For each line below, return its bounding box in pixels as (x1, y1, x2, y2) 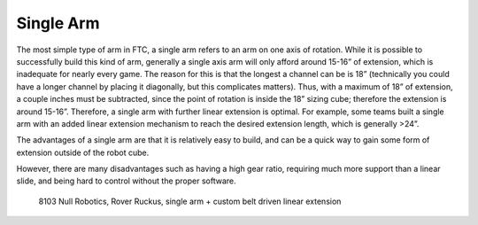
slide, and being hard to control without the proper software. (16, 175, 236, 186)
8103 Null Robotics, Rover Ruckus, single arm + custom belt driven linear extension (38, 196, 342, 206)
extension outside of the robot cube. (16, 147, 150, 158)
